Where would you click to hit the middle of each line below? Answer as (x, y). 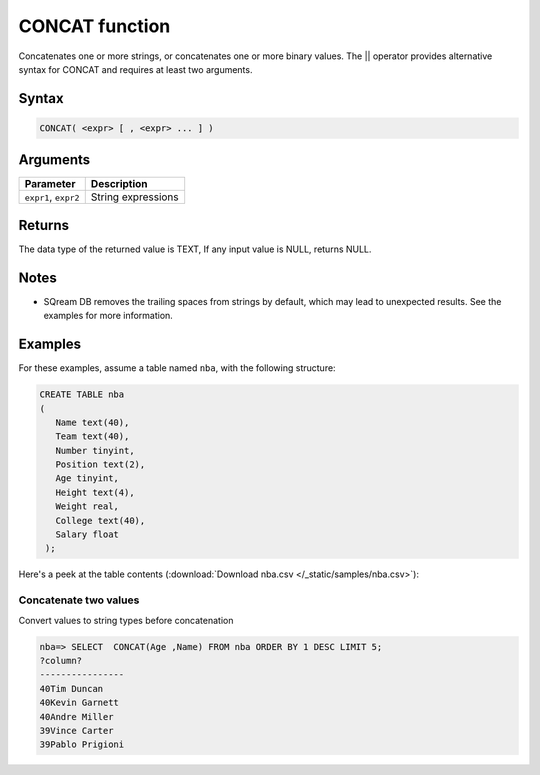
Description (119, 184)
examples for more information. (108, 316)
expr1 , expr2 (52, 197)
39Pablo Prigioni (82, 744)
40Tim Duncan (71, 688)
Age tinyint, (87, 478)
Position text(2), (100, 464)
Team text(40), (92, 436)
